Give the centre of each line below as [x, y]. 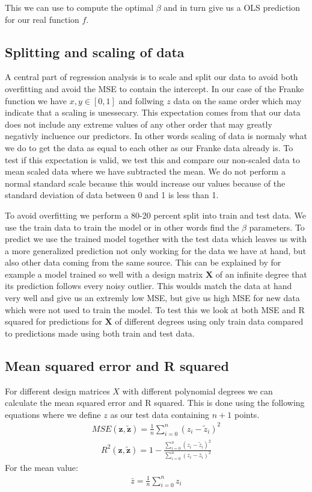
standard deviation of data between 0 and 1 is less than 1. [112, 195]
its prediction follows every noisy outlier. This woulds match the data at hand [148, 286]
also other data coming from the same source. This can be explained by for [143, 262]
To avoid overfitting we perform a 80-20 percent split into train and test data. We [155, 215]
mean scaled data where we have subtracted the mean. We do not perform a [145, 171]
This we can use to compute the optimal [79, 7]
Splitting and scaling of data [95, 51]
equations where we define [53, 414]
